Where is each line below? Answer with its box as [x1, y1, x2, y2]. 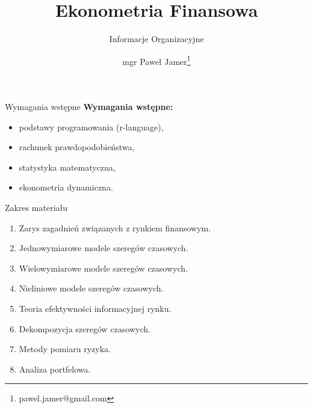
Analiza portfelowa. [19, 362, 91, 375]
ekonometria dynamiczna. [19, 181, 113, 193]
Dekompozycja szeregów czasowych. [19, 322, 150, 335]
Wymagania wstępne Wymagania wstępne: [5, 100, 173, 112]
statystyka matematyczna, [19, 160, 116, 173]
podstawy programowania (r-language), [19, 120, 164, 133]
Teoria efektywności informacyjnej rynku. [19, 302, 172, 314]
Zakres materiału [5, 201, 68, 213]
